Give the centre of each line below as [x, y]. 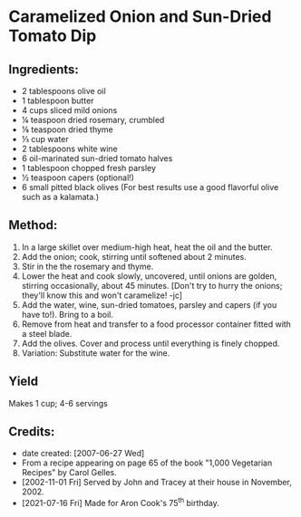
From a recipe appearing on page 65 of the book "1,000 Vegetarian [147, 463]
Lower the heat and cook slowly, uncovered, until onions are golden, [149, 276]
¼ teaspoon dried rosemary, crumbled [93, 120]
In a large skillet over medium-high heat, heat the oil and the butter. [147, 247]
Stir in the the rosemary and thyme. [87, 266]
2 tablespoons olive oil [63, 91]
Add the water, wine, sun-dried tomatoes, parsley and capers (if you [149, 304]
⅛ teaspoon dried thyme [68, 129]
